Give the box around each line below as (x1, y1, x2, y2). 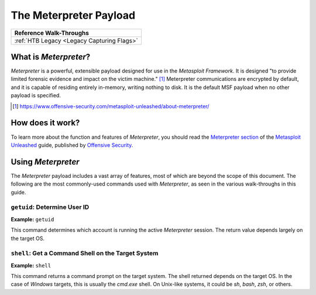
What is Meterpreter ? (11, 52, 91, 61)
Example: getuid (11, 215, 54, 222)
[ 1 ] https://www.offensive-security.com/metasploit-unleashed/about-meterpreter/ (12, 102, 209, 109)
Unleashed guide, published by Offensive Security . (11, 141, 133, 149)
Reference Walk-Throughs (14, 29, 89, 37)
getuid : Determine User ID (11, 203, 90, 211)
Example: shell (11, 262, 51, 269)
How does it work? (11, 118, 80, 128)
